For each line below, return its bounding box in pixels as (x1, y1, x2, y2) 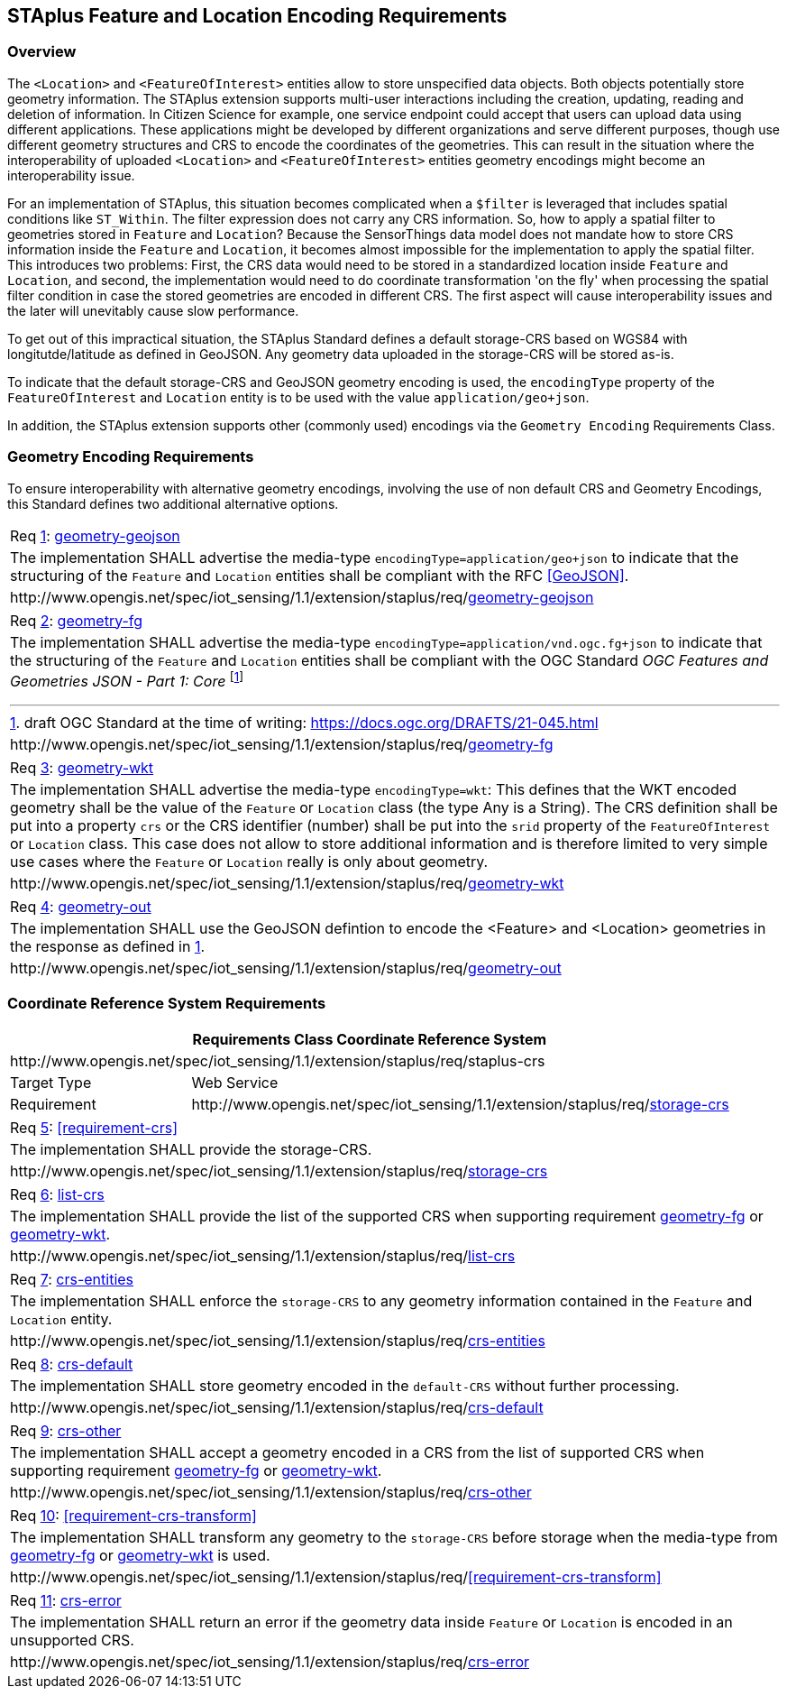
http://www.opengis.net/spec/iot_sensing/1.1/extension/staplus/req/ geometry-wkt (10, 873, 564, 892)
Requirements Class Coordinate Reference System (192, 1029, 547, 1048)
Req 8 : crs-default (10, 1354, 133, 1373)
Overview (7, 42, 77, 61)
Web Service (191, 1073, 279, 1092)
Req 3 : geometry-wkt (10, 758, 154, 777)
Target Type (10, 1073, 92, 1092)
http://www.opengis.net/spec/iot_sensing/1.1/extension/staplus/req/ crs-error (10, 1652, 530, 1671)
